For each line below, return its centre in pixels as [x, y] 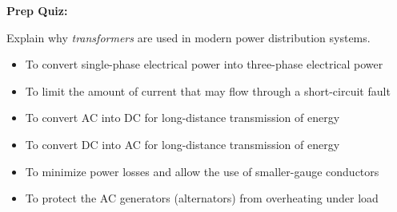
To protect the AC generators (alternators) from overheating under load [202, 198]
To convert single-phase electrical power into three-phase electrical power [204, 64]
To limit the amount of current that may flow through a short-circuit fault [208, 90]
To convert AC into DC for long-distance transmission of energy [182, 118]
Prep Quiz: [37, 10]
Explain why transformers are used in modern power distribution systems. [188, 37]
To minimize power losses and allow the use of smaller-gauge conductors [202, 171]
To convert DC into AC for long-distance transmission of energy [182, 144]
